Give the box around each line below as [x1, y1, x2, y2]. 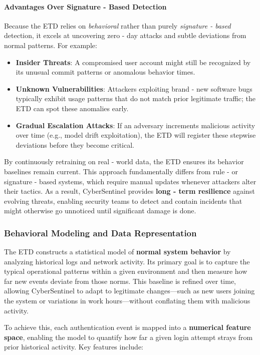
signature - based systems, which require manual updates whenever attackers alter [4, 176, 256, 186]
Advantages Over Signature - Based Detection [4, 1, 167, 12]
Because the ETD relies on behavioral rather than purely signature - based [4, 20, 231, 31]
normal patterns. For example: [4, 40, 97, 50]
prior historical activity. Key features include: [4, 341, 144, 352]
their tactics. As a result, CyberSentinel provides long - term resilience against [4, 186, 255, 196]
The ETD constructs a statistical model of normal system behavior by [4, 246, 231, 257]
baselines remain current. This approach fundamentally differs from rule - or [4, 166, 238, 176]
